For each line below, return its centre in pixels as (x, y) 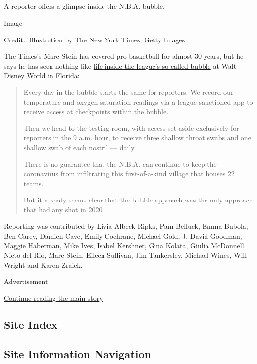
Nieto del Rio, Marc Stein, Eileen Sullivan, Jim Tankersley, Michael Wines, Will (126, 255)
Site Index (31, 325)
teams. (33, 183)
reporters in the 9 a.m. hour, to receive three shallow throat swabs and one (137, 138)
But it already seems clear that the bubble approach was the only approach (138, 200)
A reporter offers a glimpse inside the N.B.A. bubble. (84, 6)
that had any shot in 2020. (64, 209)
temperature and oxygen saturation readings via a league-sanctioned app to (138, 101)
